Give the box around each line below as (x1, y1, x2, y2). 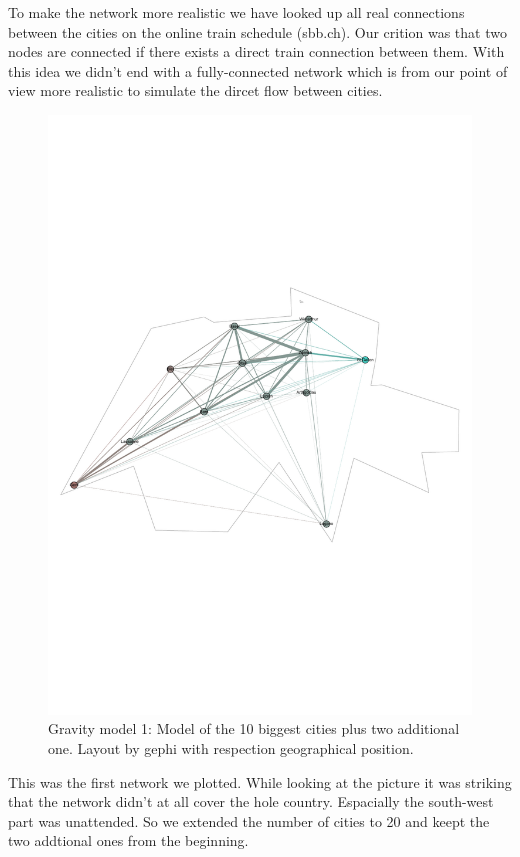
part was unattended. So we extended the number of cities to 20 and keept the (8, 810, 490, 831)
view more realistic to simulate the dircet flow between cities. (8, 80, 383, 101)
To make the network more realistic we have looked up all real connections (8, 2, 465, 22)
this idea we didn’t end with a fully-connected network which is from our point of (8, 60, 508, 81)
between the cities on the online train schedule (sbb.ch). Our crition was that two (8, 21, 507, 42)
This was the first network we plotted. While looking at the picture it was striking (8, 771, 512, 792)
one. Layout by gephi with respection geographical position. (48, 738, 414, 759)
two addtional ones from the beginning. (8, 830, 249, 851)
